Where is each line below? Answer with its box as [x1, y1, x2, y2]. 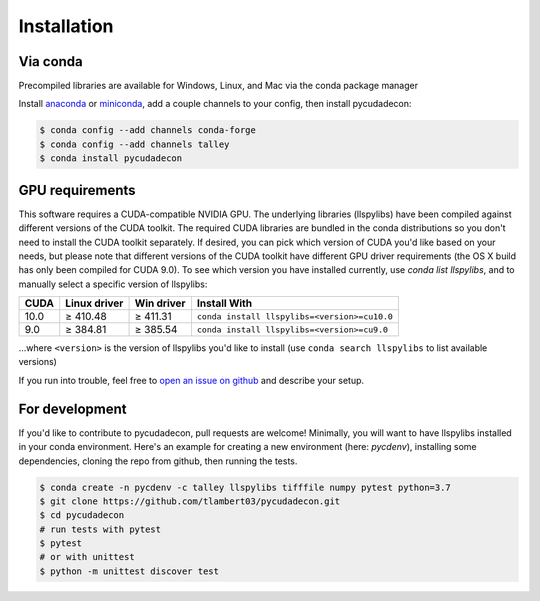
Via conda [18, 53, 84, 70]
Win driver [134, 296, 186, 310]
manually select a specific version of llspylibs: [18, 278, 208, 290]
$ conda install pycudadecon [39, 153, 183, 164]
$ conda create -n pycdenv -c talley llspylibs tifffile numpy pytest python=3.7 [39, 481, 452, 493]
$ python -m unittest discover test [39, 565, 220, 577]
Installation [18, 15, 114, 37]
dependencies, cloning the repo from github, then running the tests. [18, 455, 298, 467]
